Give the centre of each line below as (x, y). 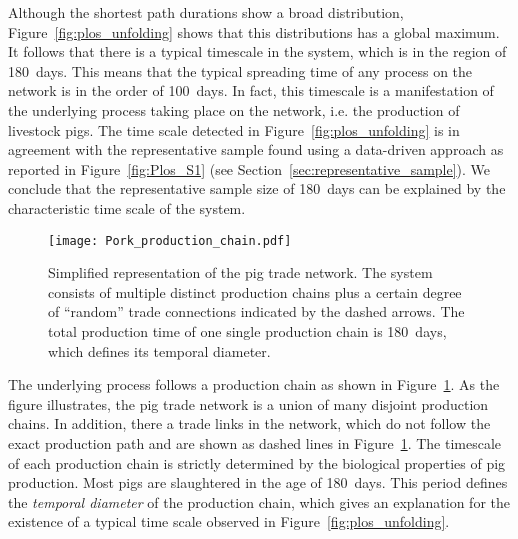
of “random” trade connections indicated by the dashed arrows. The (256, 311)
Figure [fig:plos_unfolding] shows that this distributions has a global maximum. (254, 31)
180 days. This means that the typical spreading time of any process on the (240, 70)
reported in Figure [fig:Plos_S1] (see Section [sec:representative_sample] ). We (249, 168)
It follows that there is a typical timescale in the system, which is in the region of (257, 51)
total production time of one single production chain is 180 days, (247, 330)
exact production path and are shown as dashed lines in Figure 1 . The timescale (255, 442)
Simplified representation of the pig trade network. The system (240, 272)
